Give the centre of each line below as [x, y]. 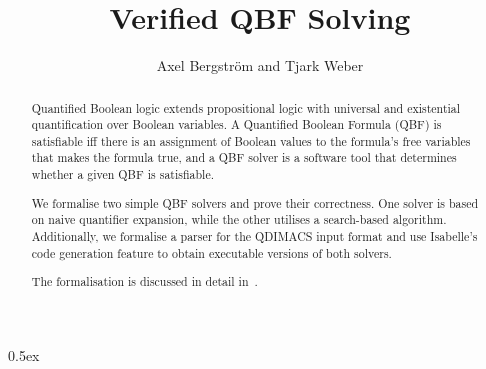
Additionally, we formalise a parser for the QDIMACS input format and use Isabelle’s [254, 236]
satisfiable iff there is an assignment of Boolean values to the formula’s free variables [251, 140]
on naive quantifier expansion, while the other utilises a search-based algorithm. [239, 219]
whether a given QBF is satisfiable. [123, 174]
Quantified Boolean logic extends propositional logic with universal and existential [246, 107]
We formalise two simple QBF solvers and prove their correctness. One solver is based [255, 202]
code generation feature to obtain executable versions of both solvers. [211, 252]
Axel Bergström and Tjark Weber [260, 65]
